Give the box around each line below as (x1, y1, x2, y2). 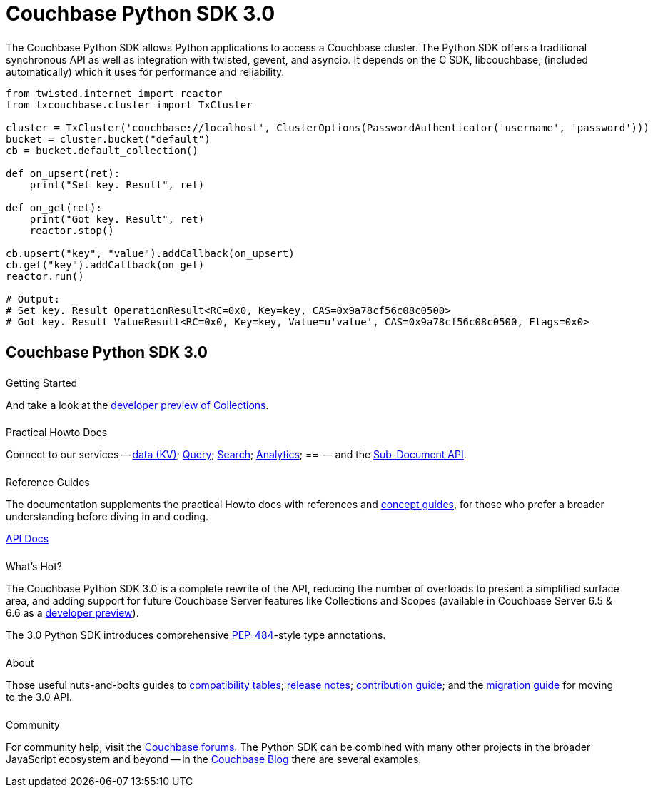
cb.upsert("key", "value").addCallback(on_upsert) (6, 247, 295, 259)
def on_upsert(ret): (6, 167, 121, 179)
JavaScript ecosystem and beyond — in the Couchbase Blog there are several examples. (6, 752, 422, 765)
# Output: (6, 293, 60, 305)
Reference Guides (6, 476, 90, 489)
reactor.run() (6, 270, 84, 282)
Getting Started (6, 376, 78, 389)
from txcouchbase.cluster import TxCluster (6, 99, 253, 111)
